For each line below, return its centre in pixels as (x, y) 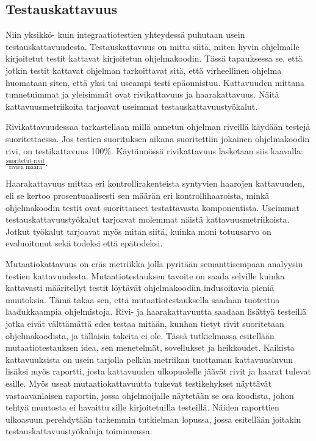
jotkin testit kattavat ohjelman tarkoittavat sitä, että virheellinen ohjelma (144, 70)
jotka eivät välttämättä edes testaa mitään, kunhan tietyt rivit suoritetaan (145, 323)
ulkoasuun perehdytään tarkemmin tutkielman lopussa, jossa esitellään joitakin (153, 419)
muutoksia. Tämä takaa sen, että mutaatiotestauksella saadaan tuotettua (143, 299)
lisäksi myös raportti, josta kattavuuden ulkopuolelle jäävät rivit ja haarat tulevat (159, 371)
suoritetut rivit (26, 161)
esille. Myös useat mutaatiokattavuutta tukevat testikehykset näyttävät (139, 383)
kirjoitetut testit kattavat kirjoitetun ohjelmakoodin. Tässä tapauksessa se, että (154, 58)
